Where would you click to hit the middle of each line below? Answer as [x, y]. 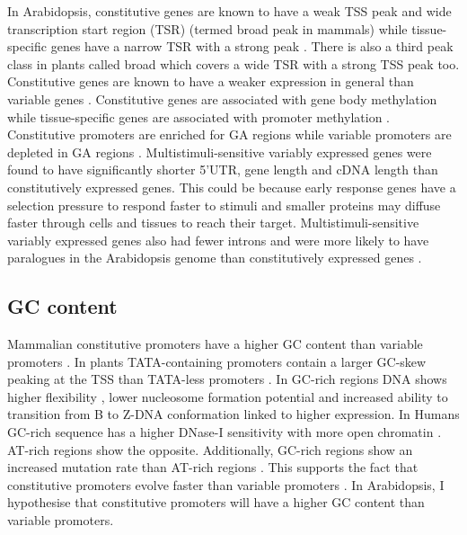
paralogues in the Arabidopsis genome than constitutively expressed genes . [215, 258]
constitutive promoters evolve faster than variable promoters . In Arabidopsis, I [226, 484]
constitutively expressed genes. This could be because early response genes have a [232, 187]
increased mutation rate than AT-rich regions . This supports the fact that [213, 467]
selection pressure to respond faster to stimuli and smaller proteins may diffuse [224, 205]
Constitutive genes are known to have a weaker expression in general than [211, 81]
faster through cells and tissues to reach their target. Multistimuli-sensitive [213, 223]
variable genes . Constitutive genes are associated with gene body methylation [222, 98]
